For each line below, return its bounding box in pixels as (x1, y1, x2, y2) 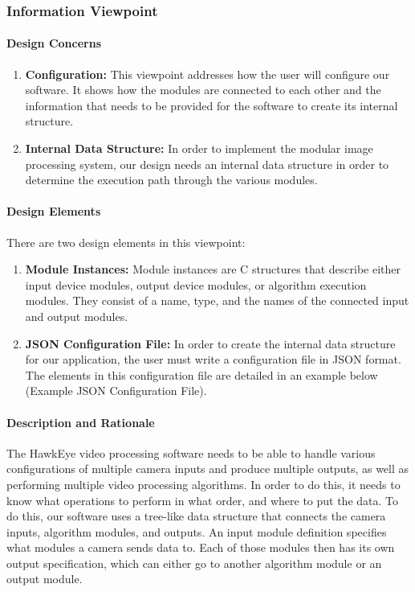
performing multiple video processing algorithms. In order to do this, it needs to (6, 475, 401, 492)
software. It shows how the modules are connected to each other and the (25, 81, 381, 98)
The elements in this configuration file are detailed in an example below (25, 366, 378, 383)
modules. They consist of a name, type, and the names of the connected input (25, 292, 409, 309)
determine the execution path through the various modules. (25, 171, 318, 188)
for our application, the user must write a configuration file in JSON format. (25, 351, 401, 368)
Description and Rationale (6, 413, 155, 430)
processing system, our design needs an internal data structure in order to (25, 155, 389, 172)
